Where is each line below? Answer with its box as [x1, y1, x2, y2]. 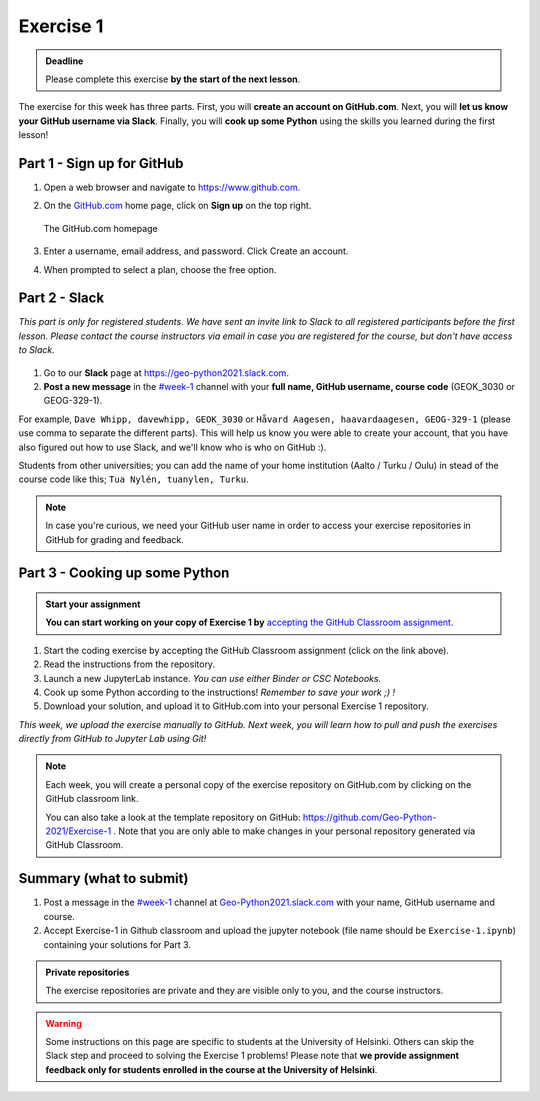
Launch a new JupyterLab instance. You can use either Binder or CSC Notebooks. [43, 672, 382, 684]
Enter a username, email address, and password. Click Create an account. [43, 245, 349, 257]
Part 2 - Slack [18, 290, 105, 307]
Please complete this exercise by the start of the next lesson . [45, 73, 301, 85]
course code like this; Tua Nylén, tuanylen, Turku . [18, 473, 249, 485]
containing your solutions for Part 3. [43, 938, 192, 950]
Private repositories [45, 966, 130, 978]
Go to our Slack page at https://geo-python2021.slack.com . [43, 366, 290, 379]
